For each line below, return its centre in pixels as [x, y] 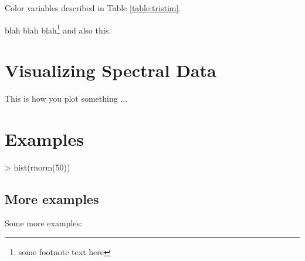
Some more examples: [43, 223]
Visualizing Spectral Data [111, 70]
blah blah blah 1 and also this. [58, 29]
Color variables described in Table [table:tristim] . [93, 8]
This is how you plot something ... [66, 98]
